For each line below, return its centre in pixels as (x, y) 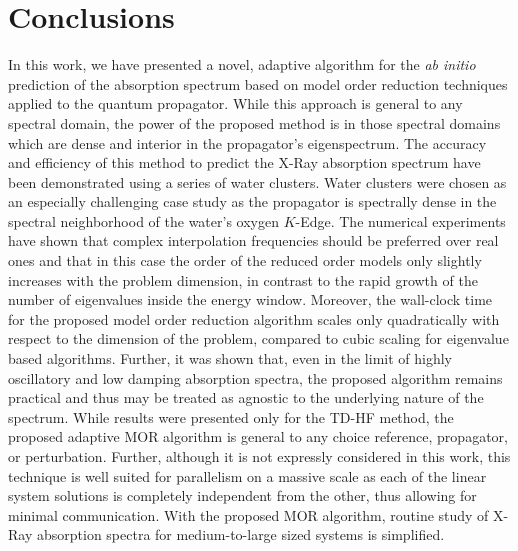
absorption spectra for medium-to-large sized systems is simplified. (240, 534)
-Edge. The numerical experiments (400, 220)
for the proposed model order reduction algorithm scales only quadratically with (254, 318)
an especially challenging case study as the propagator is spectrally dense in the (252, 201)
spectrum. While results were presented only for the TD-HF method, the (231, 416)
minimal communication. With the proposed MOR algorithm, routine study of (248, 514)
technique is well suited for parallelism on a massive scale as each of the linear (247, 475)
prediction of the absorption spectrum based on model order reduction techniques (258, 83)
